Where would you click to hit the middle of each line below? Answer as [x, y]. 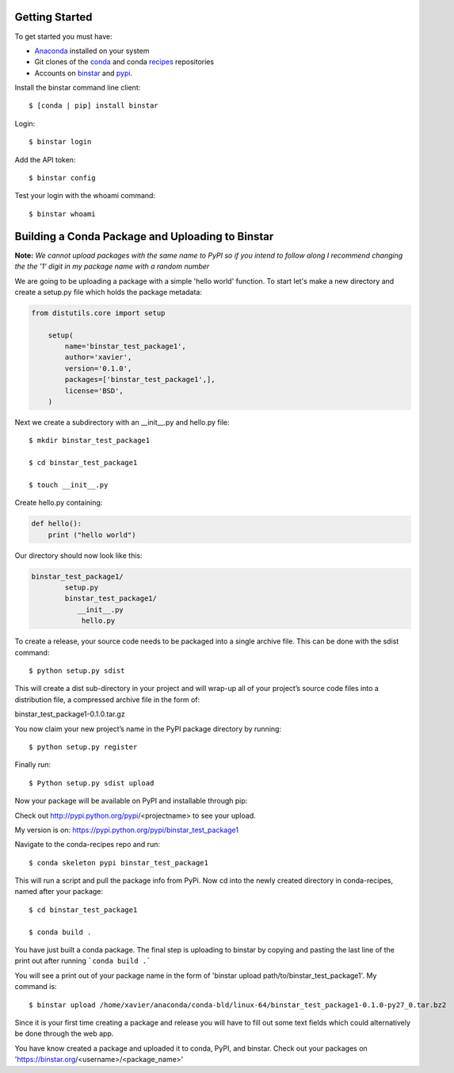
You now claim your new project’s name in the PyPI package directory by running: [148, 728]
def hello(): [57, 524]
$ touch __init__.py [69, 485]
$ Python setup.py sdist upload [92, 783]
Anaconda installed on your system [92, 51]
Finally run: [33, 765]
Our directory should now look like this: [78, 556]
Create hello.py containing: [59, 502]
